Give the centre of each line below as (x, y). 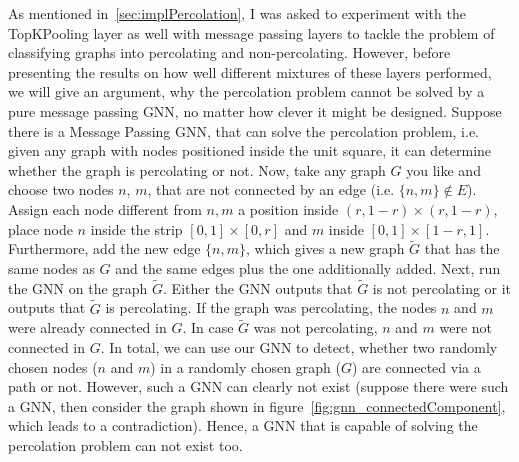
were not (466, 327)
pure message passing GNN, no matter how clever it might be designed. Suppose (255, 110)
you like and (443, 169)
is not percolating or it (442, 287)
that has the (462, 248)
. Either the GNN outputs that (258, 287)
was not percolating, (315, 327)
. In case (208, 327)
